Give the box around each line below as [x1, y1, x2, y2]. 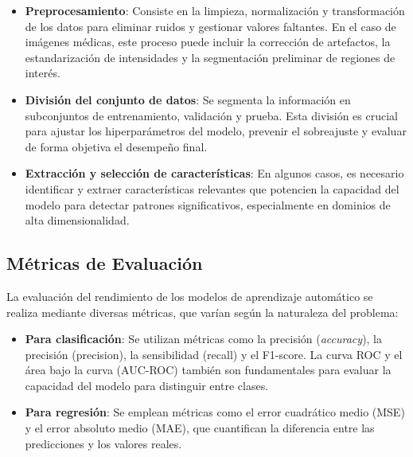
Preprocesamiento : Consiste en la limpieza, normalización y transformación [25, 2, 405, 18]
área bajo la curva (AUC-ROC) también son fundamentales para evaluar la [25, 361, 392, 378]
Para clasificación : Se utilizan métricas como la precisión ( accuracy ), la [25, 330, 383, 347]
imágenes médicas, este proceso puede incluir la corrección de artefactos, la [25, 33, 391, 50]
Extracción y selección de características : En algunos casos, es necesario [25, 165, 404, 182]
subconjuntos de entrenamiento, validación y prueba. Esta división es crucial [25, 107, 398, 123]
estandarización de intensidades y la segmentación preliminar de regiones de [25, 49, 395, 65]
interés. [25, 64, 60, 81]
